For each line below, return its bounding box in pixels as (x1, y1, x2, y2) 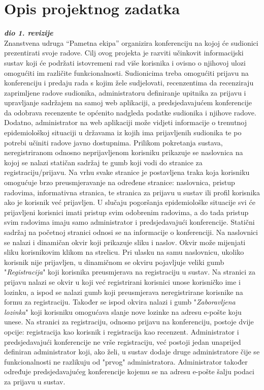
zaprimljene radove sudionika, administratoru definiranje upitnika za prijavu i (4, 87, 246, 98)
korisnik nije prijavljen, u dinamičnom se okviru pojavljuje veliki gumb (4, 256, 224, 267)
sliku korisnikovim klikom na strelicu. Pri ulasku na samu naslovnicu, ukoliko (4, 247, 244, 257)
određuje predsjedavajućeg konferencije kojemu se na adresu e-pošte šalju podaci (4, 366, 254, 377)
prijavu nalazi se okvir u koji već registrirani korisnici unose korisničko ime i (4, 276, 241, 287)
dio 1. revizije (4, 27, 53, 38)
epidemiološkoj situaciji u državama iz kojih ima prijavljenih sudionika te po (4, 127, 242, 138)
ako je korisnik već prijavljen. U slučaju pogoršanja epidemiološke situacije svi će (4, 197, 255, 207)
